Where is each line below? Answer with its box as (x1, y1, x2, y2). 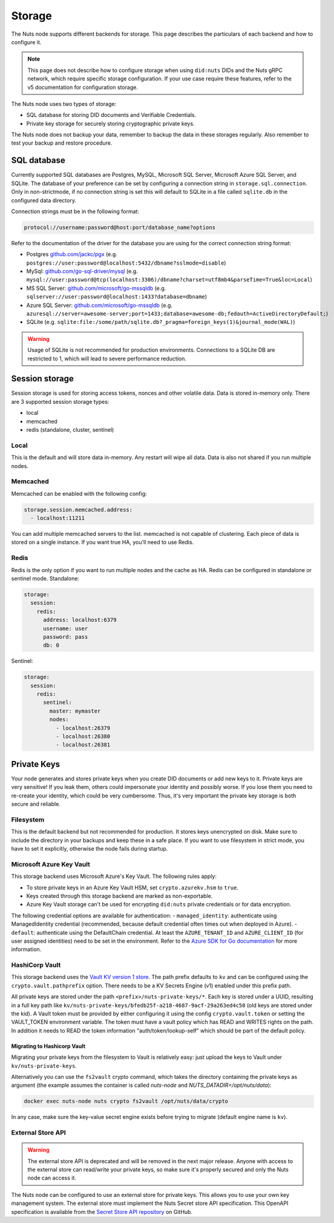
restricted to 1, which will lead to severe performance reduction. (27, 355, 187, 362)
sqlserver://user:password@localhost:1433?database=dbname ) (26, 293, 208, 300)
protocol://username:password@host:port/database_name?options (24, 224, 216, 231)
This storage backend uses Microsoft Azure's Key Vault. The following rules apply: (11, 872, 217, 880)
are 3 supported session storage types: (11, 398, 110, 405)
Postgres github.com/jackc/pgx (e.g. (26, 251, 117, 258)
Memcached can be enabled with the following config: (11, 490, 148, 497)
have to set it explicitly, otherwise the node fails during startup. (11, 845, 168, 852)
